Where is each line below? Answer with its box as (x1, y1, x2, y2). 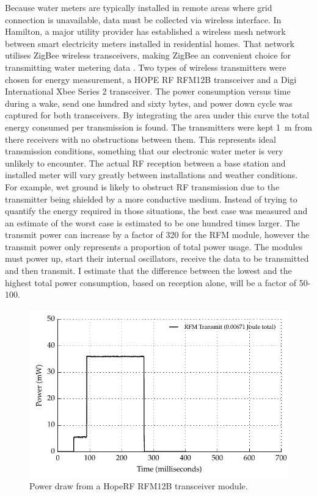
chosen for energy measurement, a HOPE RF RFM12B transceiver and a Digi (5, 73, 297, 85)
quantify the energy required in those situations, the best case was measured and (5, 204, 308, 217)
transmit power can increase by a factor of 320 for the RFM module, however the (5, 228, 310, 241)
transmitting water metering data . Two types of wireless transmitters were (5, 60, 286, 73)
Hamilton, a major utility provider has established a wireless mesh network (5, 25, 286, 38)
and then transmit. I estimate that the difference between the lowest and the (5, 264, 292, 277)
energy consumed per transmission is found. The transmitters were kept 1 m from (5, 120, 312, 133)
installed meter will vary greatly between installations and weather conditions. (5, 168, 298, 181)
